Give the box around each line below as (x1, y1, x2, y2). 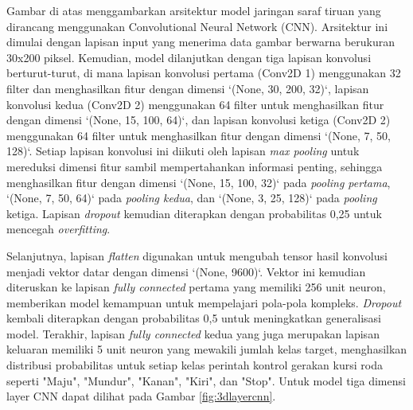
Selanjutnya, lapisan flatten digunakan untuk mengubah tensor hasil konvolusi (6, 247, 388, 264)
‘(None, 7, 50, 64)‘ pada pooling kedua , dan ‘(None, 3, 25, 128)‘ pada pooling (6, 189, 377, 206)
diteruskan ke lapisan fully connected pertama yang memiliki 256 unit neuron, (6, 279, 386, 295)
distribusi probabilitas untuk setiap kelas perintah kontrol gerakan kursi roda (6, 357, 383, 373)
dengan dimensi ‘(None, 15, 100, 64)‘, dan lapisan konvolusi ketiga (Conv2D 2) (6, 111, 391, 128)
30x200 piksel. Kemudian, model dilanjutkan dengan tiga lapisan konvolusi (6, 49, 372, 65)
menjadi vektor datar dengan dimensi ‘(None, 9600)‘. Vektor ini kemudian (6, 263, 366, 279)
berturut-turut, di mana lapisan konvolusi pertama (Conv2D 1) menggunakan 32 (6, 64, 401, 81)
